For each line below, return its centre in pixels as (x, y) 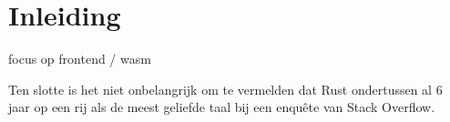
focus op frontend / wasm (80, 59)
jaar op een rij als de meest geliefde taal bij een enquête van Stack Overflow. (222, 107)
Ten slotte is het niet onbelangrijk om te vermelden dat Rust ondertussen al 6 (225, 89)
